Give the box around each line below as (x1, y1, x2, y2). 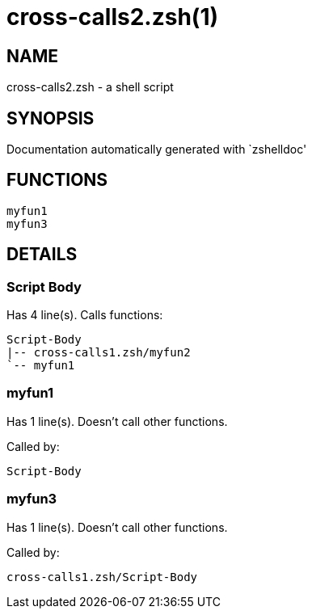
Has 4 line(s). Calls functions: (6, 308, 163, 322)
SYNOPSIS (6, 107, 95, 128)
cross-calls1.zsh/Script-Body (6, 570, 198, 583)
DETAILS (6, 244, 78, 265)
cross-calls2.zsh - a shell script (6, 80, 174, 95)
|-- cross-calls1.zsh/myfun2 (6, 346, 191, 360)
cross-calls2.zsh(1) (6, 3, 219, 31)
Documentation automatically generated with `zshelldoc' (6, 142, 307, 157)
